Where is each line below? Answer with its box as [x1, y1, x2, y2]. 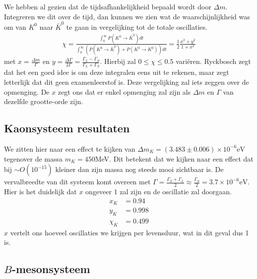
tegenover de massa [4, 153, 63, 164]
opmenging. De [4, 86, 50, 97]
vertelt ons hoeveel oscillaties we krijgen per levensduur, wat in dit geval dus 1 [10, 227, 249, 237]
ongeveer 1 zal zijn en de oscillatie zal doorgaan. [85, 186, 232, 196]
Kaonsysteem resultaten [4, 120, 130, 136]
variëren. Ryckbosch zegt [176, 56, 251, 66]
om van [4, 21, 26, 32]
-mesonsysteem [11, 261, 90, 277]
